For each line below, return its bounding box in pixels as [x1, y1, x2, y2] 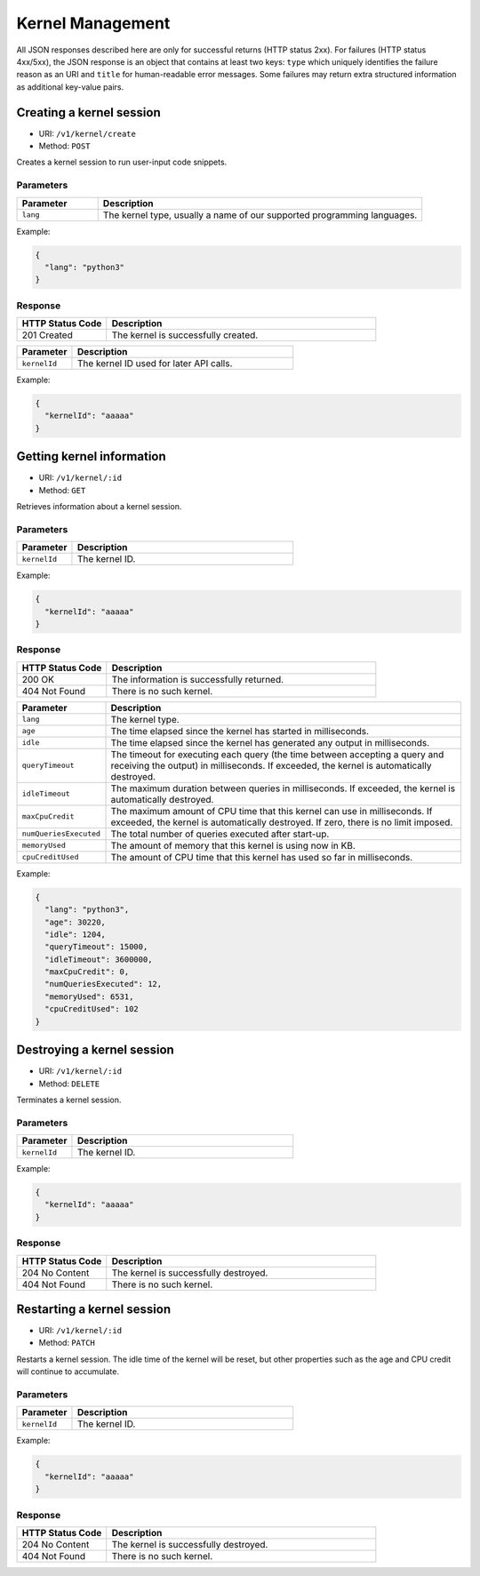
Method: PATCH [38, 1338, 95, 1348]
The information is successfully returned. [111, 673, 284, 685]
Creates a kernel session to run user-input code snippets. [16, 156, 228, 168]
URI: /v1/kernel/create [38, 128, 137, 139]
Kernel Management [16, 13, 171, 33]
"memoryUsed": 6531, [44, 991, 134, 1002]
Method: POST [38, 140, 91, 151]
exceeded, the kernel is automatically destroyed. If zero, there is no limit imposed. [110, 816, 453, 828]
